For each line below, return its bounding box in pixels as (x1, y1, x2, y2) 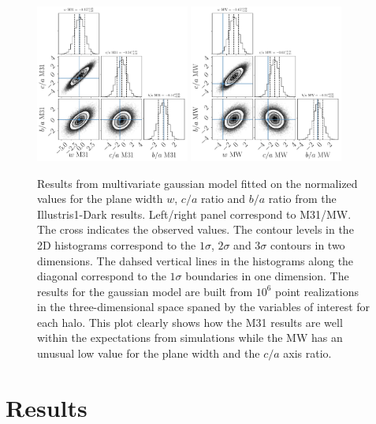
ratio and (200, 190, 246, 207)
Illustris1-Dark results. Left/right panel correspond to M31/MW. (37, 205, 352, 222)
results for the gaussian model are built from (37, 283, 253, 299)
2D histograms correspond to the (37, 236, 196, 253)
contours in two (270, 236, 345, 253)
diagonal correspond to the (37, 268, 166, 284)
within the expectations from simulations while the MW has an (37, 329, 343, 346)
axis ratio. (283, 345, 332, 362)
